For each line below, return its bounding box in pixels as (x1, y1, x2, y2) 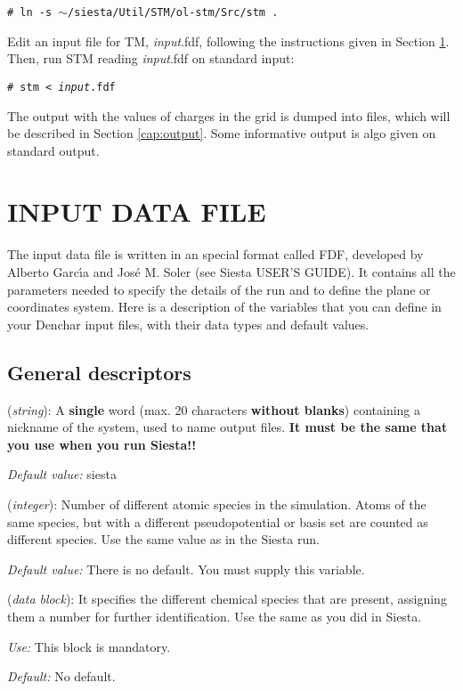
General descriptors (7, 358, 191, 386)
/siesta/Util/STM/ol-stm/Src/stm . (68, 6, 279, 19)
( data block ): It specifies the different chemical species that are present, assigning (7, 589, 447, 608)
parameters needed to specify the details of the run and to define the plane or (7, 280, 431, 298)
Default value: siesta (7, 465, 117, 484)
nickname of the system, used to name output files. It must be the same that (7, 418, 448, 436)
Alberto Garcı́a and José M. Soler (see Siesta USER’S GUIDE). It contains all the (7, 263, 456, 280)
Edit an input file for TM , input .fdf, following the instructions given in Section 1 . (7, 31, 450, 50)
